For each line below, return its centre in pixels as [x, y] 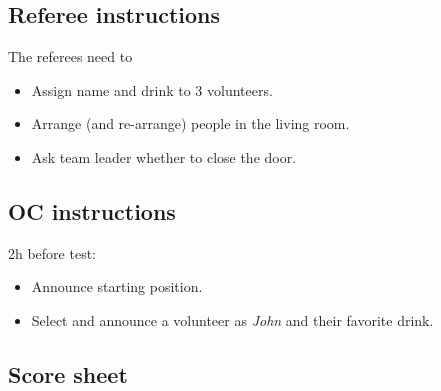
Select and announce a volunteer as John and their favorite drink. [232, 319]
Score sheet [68, 373]
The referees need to [70, 56]
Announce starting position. [117, 286]
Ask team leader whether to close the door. [164, 156]
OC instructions [92, 210]
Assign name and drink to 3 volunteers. [152, 89]
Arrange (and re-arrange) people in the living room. [190, 123]
